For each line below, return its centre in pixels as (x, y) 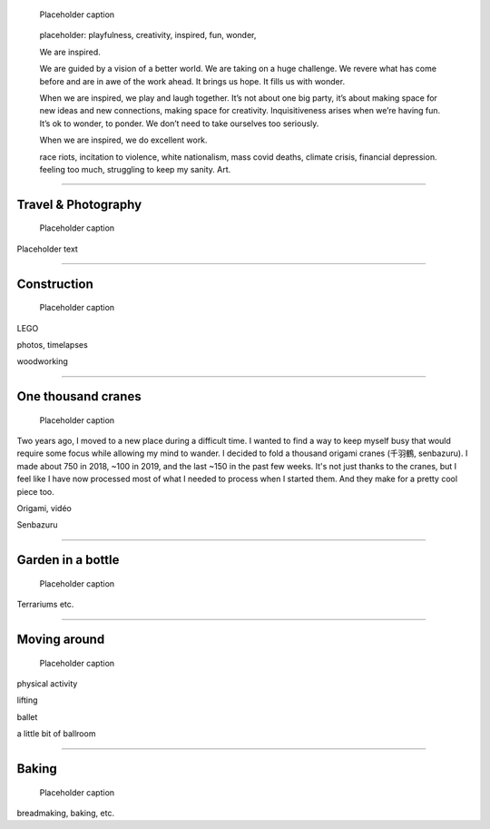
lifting (27, 700)
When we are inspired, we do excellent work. (123, 140)
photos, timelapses (52, 344)
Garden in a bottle (68, 560)
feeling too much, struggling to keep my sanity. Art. (135, 169)
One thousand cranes (79, 396)
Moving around (61, 640)
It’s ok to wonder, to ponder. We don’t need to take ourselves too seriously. (179, 123)
